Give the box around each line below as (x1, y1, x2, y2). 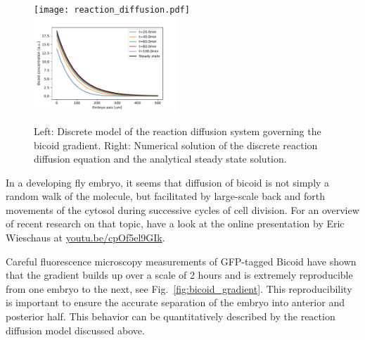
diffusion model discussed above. (6, 322, 145, 337)
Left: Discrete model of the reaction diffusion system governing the (34, 123, 321, 138)
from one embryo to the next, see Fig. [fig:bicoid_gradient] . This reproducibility (6, 281, 352, 296)
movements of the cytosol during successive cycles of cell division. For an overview (6, 202, 359, 217)
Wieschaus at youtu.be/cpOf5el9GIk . (6, 230, 165, 245)
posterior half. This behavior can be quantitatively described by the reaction (6, 309, 335, 324)
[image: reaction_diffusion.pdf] (34, 5, 190, 15)
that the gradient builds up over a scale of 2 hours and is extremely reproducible (6, 267, 353, 282)
